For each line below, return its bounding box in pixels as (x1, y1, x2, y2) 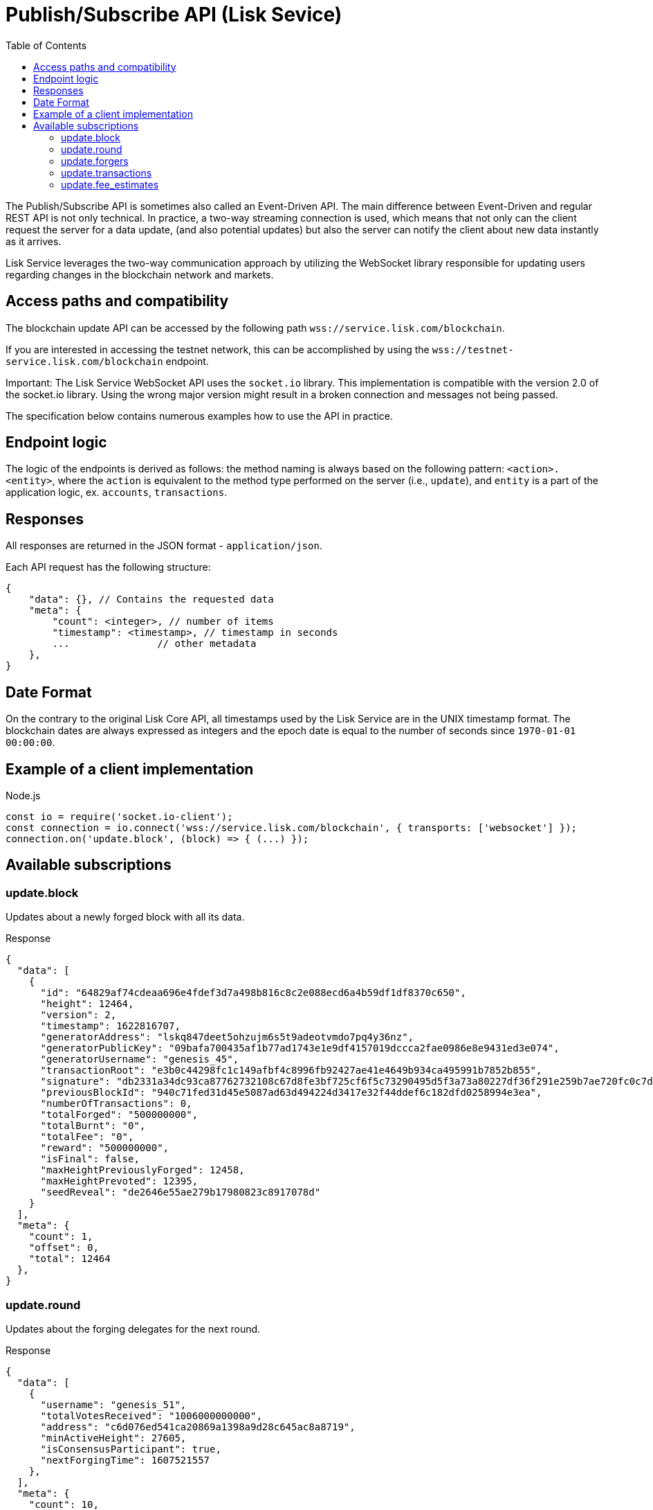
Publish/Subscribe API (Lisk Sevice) (6, 3, 342, 26)
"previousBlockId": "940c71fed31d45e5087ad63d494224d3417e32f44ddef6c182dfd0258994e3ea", (40, 1087, 542, 1099)
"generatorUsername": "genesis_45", (40, 1054, 239, 1065)
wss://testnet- (432, 344, 514, 355)
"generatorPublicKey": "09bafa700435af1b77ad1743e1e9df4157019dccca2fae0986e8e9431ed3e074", (40, 1042, 560, 1054)
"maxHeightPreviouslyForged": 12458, (40, 1164, 245, 1176)
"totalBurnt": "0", (40, 1120, 146, 1132)
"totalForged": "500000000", (40, 1109, 199, 1121)
